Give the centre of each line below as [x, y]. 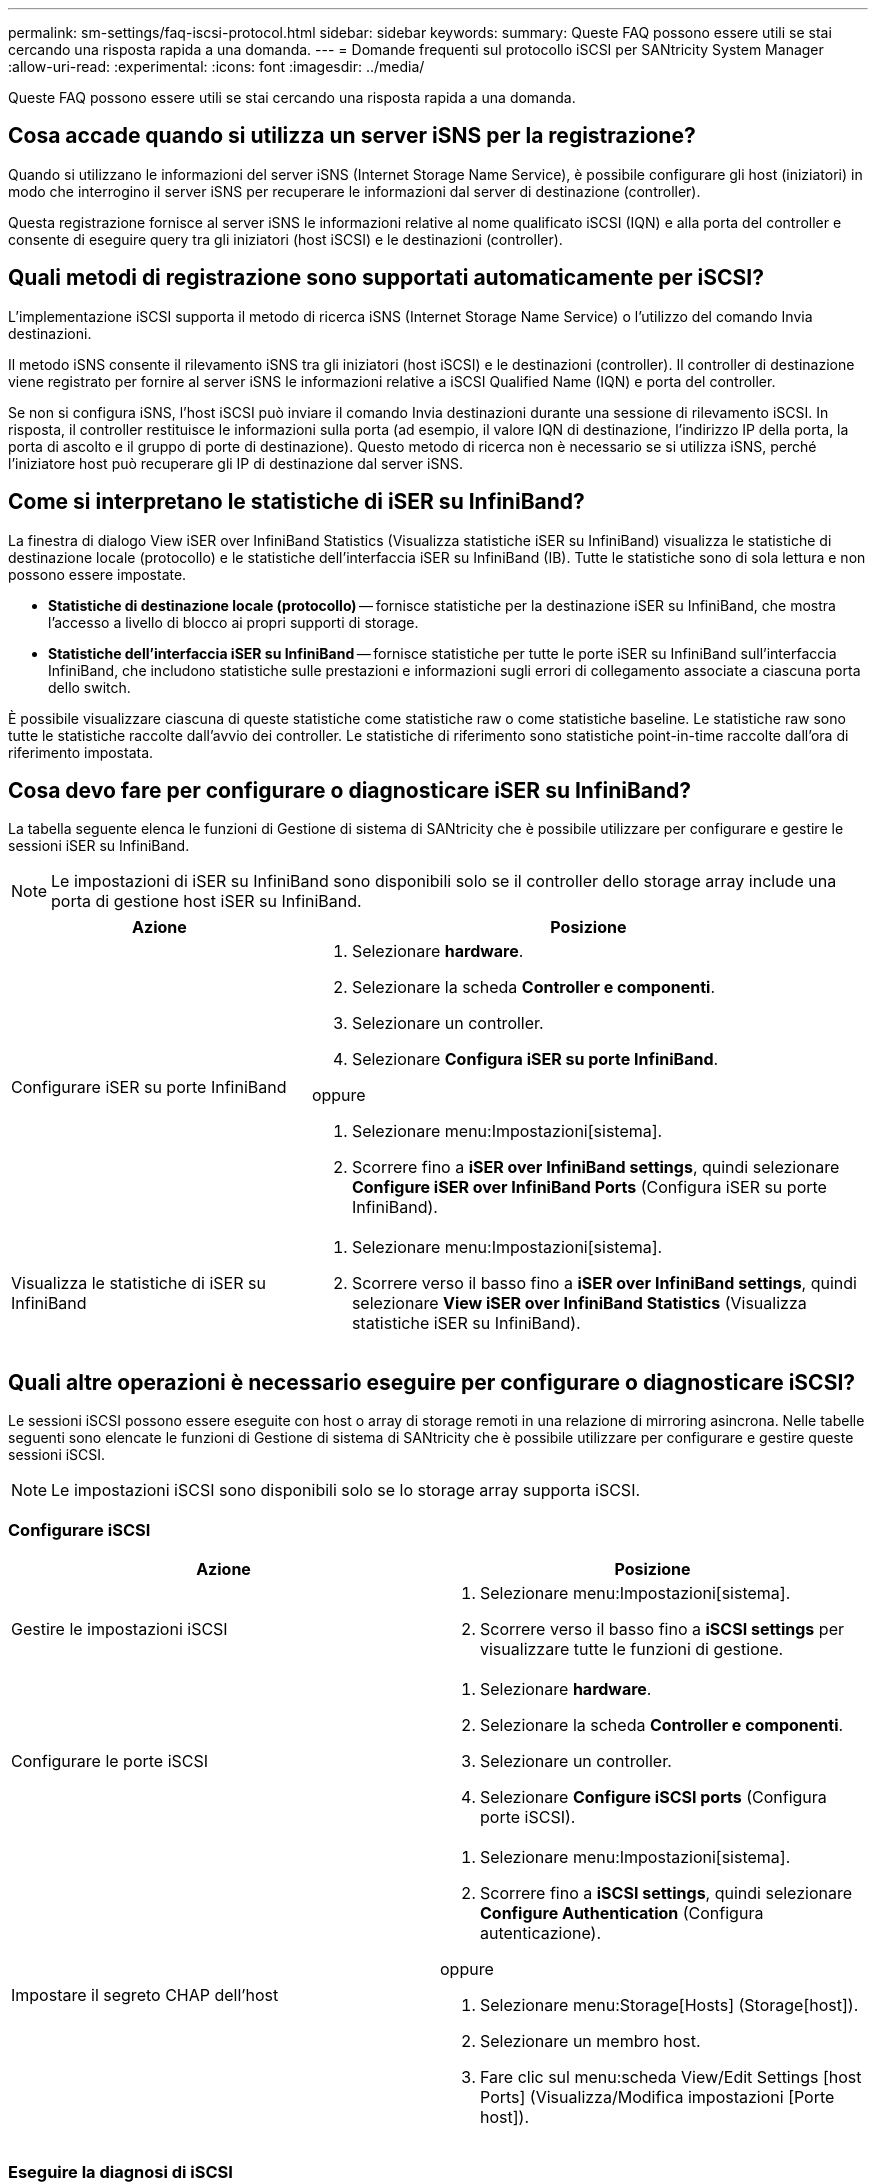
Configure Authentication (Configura [622, 1912]
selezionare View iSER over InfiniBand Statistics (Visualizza [579, 1303]
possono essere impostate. [97, 574]
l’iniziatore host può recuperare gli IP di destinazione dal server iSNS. [235, 463]
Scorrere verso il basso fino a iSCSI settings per [662, 1628]
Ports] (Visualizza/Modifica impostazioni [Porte [657, 2096]
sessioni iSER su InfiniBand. [99, 846]
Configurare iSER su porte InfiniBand [149, 1087]
